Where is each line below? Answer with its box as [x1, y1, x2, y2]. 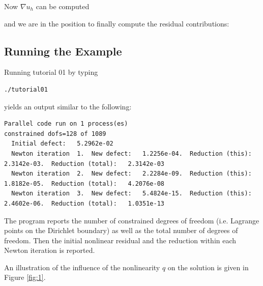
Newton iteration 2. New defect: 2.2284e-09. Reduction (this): [11, 170, 252, 178]
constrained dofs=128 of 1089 [4, 130, 106, 137]
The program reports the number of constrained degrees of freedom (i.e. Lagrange [4, 215, 259, 225]
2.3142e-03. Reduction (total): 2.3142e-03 [4, 160, 164, 167]
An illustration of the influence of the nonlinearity [4, 262, 160, 272]
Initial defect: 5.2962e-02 [11, 140, 113, 148]
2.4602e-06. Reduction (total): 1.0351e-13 [4, 199, 164, 207]
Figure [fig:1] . [4, 272, 46, 282]
